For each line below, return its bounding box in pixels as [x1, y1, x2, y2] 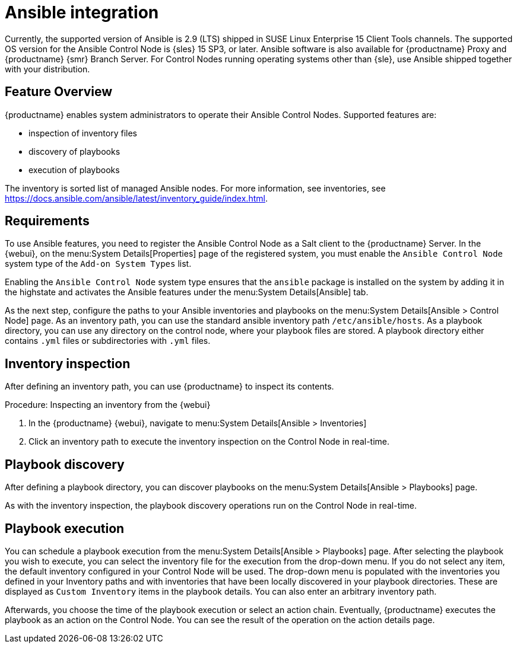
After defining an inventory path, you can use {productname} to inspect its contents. [5, 381, 334, 392]
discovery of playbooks [28, 146, 120, 157]
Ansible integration [5, 2, 159, 23]
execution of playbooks [28, 164, 120, 175]
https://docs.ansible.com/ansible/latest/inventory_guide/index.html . [5, 193, 268, 203]
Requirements [5, 213, 90, 229]
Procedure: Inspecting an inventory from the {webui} [5, 400, 211, 410]
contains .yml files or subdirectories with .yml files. [5, 336, 211, 346]
